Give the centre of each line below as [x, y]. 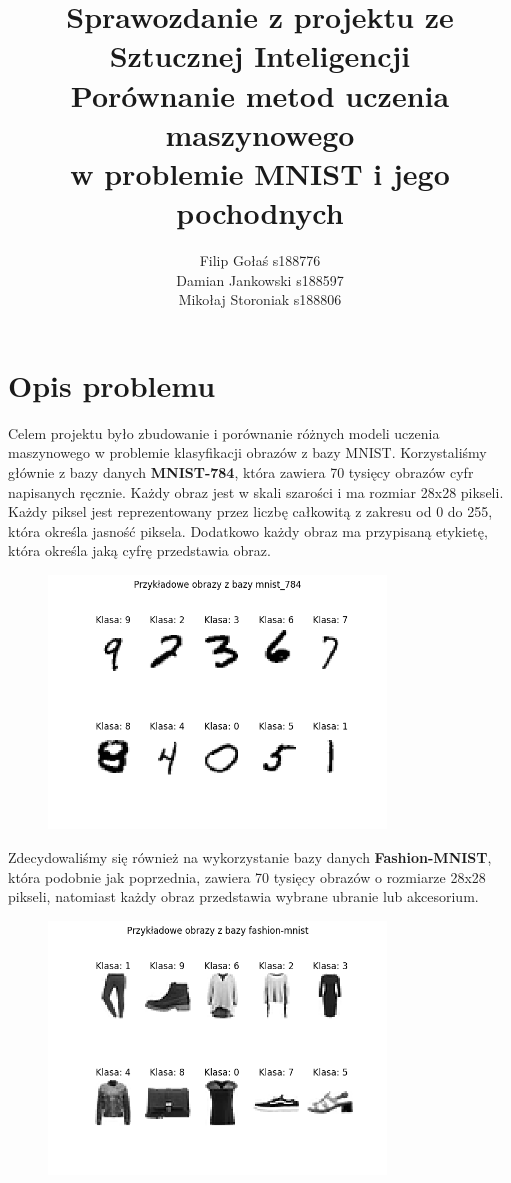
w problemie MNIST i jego [260, 172]
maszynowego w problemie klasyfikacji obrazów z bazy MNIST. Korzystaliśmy [247, 452]
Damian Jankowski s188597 [260, 279]
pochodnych [260, 212]
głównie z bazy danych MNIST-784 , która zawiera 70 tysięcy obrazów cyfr [241, 471]
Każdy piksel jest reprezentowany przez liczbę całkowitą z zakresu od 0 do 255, [250, 511]
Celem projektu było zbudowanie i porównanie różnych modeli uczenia [224, 432]
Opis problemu [112, 384]
